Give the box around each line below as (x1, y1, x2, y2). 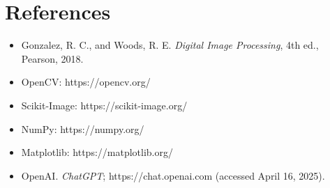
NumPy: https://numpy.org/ (21, 121, 144, 136)
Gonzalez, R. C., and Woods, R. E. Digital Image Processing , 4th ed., (21, 38, 319, 52)
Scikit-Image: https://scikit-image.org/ (21, 97, 188, 112)
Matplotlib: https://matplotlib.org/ (21, 145, 173, 159)
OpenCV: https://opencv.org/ (21, 75, 151, 89)
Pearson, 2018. (21, 51, 84, 65)
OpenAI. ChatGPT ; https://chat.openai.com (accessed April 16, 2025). (21, 168, 325, 182)
